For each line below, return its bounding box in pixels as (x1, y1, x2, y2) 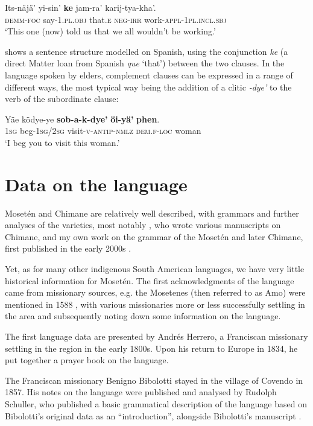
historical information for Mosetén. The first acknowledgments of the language (5, 274, 294, 287)
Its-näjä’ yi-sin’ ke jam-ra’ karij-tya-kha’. (5, 1, 156, 13)
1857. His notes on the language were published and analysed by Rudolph (5, 386, 277, 398)
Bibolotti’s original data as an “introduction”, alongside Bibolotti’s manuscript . (5, 409, 302, 422)
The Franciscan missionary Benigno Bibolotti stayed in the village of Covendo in (5, 374, 303, 386)
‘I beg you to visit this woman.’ (5, 136, 120, 148)
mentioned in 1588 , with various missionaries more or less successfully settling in (5, 297, 305, 310)
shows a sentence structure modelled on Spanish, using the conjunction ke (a (5, 45, 288, 57)
